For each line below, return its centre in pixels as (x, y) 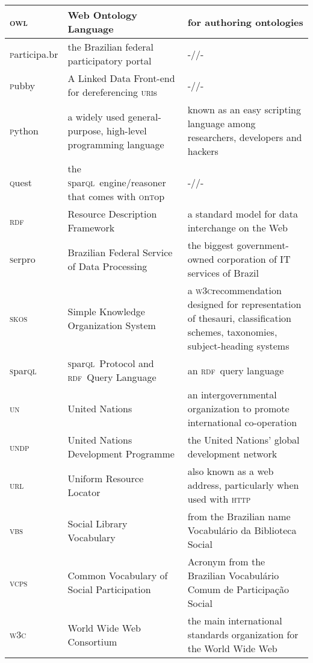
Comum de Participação (238, 589)
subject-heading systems (238, 346)
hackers (203, 151)
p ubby (23, 85)
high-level (127, 130)
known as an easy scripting (244, 109)
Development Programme (121, 454)
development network (232, 454)
